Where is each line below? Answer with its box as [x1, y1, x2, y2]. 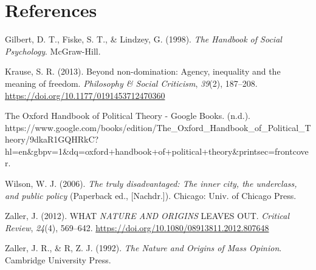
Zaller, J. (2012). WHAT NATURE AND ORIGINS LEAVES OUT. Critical [5, 209, 289, 222]
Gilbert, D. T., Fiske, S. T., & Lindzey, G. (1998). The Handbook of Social [5, 33, 282, 46]
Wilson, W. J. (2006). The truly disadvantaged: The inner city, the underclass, [5, 177, 297, 190]
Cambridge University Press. [5, 254, 111, 266]
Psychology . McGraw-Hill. [5, 44, 101, 57]
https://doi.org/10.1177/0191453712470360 [5, 89, 165, 101]
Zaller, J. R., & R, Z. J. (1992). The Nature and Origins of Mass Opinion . [5, 241, 282, 254]
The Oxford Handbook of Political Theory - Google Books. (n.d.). [5, 109, 250, 122]
